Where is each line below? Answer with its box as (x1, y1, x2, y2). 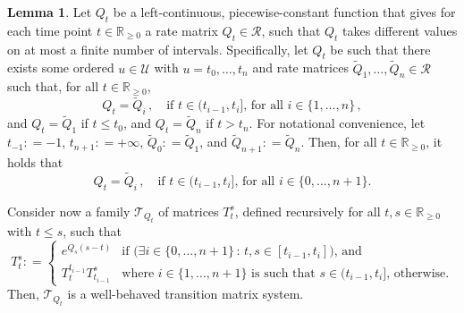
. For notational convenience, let (249, 114, 426, 132)
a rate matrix (145, 21, 218, 39)
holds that (7, 153, 63, 172)
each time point (7, 21, 93, 39)
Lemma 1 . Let (7, 3, 92, 21)
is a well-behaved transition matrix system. (67, 284, 304, 303)
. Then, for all (300, 132, 377, 151)
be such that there (330, 39, 431, 58)
